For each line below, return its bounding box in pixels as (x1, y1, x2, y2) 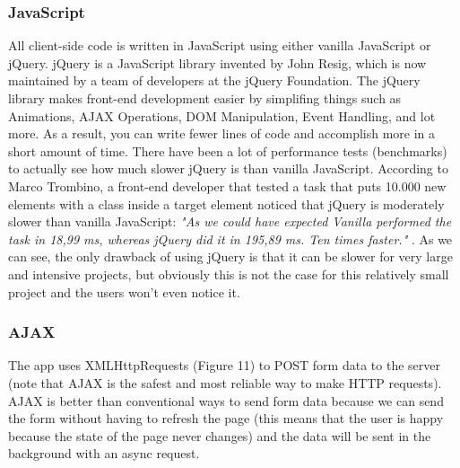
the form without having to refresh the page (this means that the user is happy (8, 409, 444, 428)
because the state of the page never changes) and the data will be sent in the (8, 426, 431, 445)
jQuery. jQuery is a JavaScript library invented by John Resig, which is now (8, 53, 427, 72)
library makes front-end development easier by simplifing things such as (8, 89, 402, 107)
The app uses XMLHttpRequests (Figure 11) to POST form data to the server (8, 356, 440, 375)
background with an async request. (8, 444, 200, 463)
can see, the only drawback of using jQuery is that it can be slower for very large (8, 247, 453, 266)
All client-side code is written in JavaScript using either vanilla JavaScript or (8, 36, 431, 55)
